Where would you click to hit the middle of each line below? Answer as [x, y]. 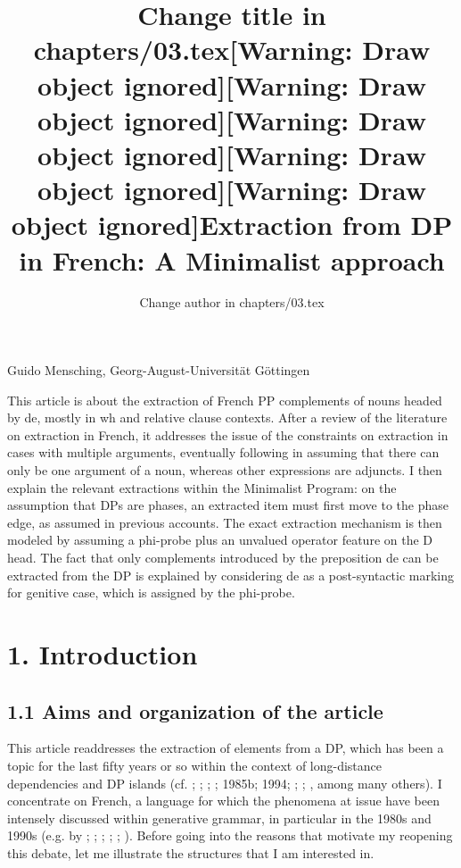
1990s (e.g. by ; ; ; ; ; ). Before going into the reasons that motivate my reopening [230, 835]
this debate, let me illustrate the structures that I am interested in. [191, 852]
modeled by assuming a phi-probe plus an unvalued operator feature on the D [220, 540]
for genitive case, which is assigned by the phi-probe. [151, 593]
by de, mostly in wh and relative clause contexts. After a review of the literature [227, 417]
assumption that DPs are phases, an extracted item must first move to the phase [228, 505]
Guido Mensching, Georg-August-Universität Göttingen [159, 370]
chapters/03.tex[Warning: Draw [232, 50]
